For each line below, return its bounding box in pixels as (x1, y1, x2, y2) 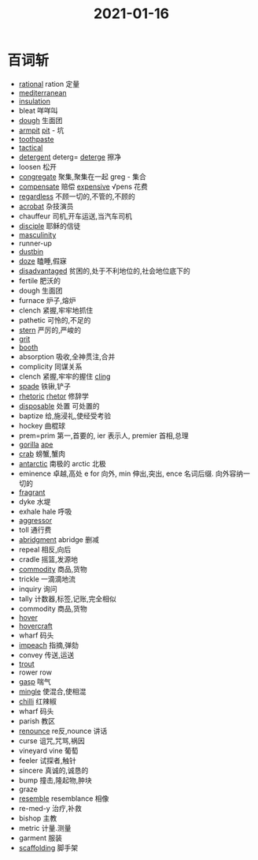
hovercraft (18, 621, 53, 630)
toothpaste (18, 134, 54, 144)
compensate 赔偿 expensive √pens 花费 (18, 181, 149, 191)
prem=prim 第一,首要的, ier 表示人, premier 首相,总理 (18, 431, 190, 440)
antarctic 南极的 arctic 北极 (18, 458, 107, 468)
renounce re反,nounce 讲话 (18, 726, 108, 735)
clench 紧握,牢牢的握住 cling (18, 372, 111, 381)
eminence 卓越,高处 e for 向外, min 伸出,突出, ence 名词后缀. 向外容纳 (18, 469, 244, 478)
